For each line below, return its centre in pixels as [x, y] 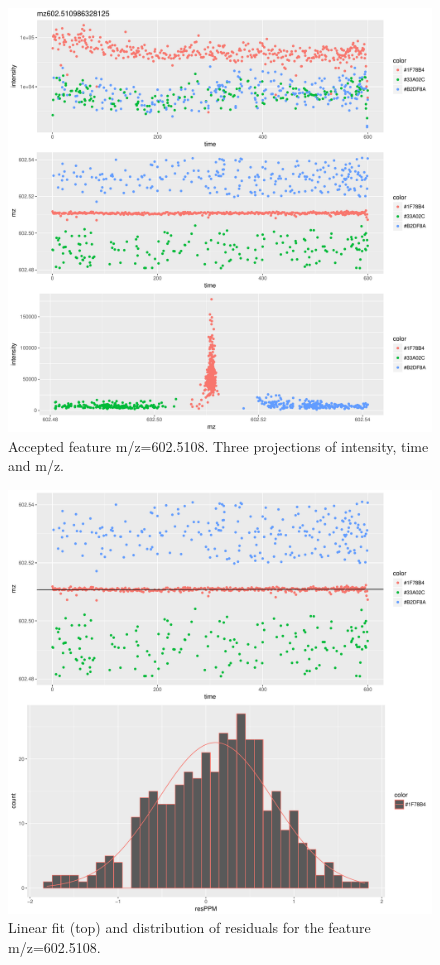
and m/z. [36, 465]
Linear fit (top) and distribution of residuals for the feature [189, 927]
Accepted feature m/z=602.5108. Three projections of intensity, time [218, 445]
